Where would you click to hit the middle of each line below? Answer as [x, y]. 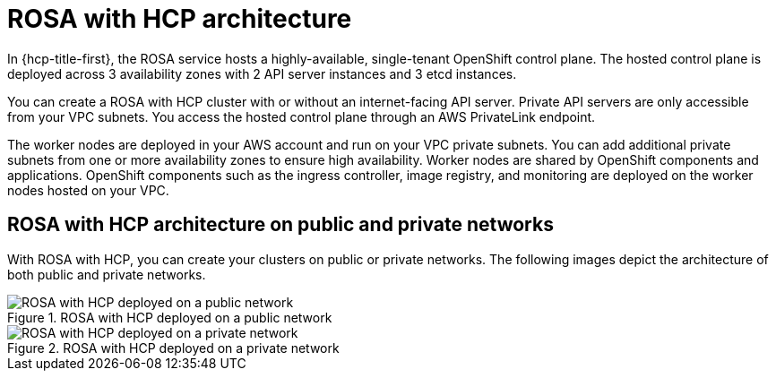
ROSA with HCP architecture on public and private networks [280, 225]
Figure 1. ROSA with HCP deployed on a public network [170, 317]
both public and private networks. [107, 274]
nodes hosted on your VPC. [88, 190]
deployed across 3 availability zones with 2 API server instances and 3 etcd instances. [262, 73]
